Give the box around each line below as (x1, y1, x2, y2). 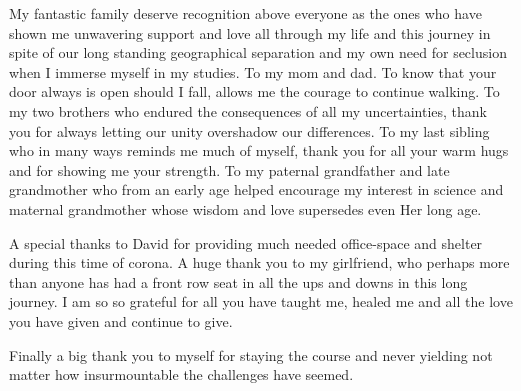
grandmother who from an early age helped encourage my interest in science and (9, 179, 504, 200)
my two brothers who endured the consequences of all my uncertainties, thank (9, 100, 488, 121)
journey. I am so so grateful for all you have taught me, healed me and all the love (9, 291, 513, 312)
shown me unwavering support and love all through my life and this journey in (9, 22, 491, 43)
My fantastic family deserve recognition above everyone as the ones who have (9, 3, 482, 23)
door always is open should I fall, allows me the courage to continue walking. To (9, 81, 500, 102)
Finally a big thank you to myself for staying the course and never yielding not (9, 344, 493, 365)
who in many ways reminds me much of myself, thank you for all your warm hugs (9, 140, 509, 161)
